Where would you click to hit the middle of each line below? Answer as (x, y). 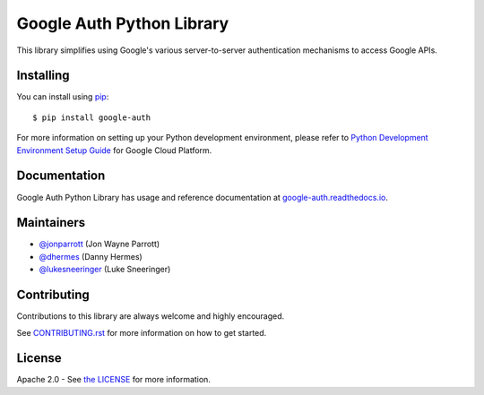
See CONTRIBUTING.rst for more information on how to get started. (142, 332)
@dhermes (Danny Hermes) (91, 256)
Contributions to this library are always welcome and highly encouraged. (151, 316)
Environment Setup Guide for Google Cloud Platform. (114, 150)
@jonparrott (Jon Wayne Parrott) (99, 244)
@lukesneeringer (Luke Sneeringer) (105, 270)
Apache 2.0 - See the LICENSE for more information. (113, 380)
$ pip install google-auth (92, 117)
